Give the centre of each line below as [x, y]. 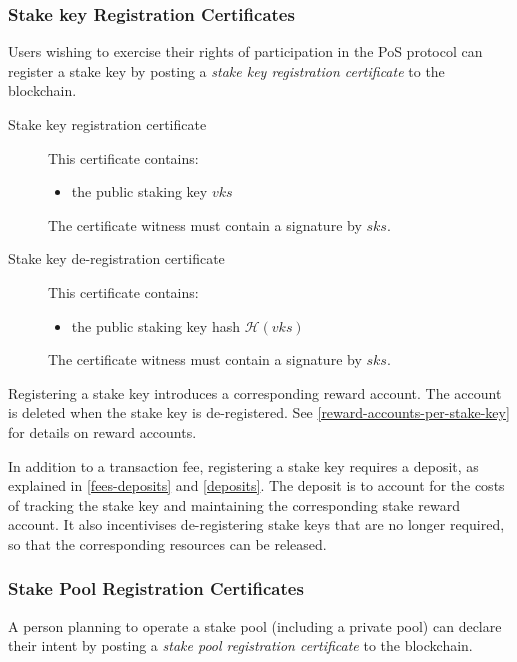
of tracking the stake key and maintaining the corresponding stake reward [234, 504]
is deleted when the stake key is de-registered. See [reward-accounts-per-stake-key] [259, 412]
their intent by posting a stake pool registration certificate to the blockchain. [240, 645]
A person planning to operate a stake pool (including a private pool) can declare [255, 625]
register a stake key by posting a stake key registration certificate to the [226, 70]
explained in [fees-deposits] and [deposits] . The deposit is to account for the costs [256, 485]
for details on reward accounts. [102, 431]
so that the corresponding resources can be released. [167, 543]
